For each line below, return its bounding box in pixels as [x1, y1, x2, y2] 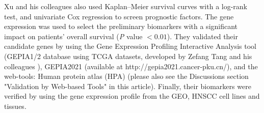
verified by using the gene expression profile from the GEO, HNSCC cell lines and [4, 91, 260, 101]
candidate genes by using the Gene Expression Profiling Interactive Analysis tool [4, 41, 256, 51]
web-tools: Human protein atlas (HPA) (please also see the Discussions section [4, 71, 249, 81]
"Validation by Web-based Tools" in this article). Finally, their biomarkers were [4, 80, 251, 91]
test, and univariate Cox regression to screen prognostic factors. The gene [4, 11, 234, 21]
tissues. [4, 100, 27, 111]
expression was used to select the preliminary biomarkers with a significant [4, 21, 238, 32]
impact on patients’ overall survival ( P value [4, 31, 143, 41]
